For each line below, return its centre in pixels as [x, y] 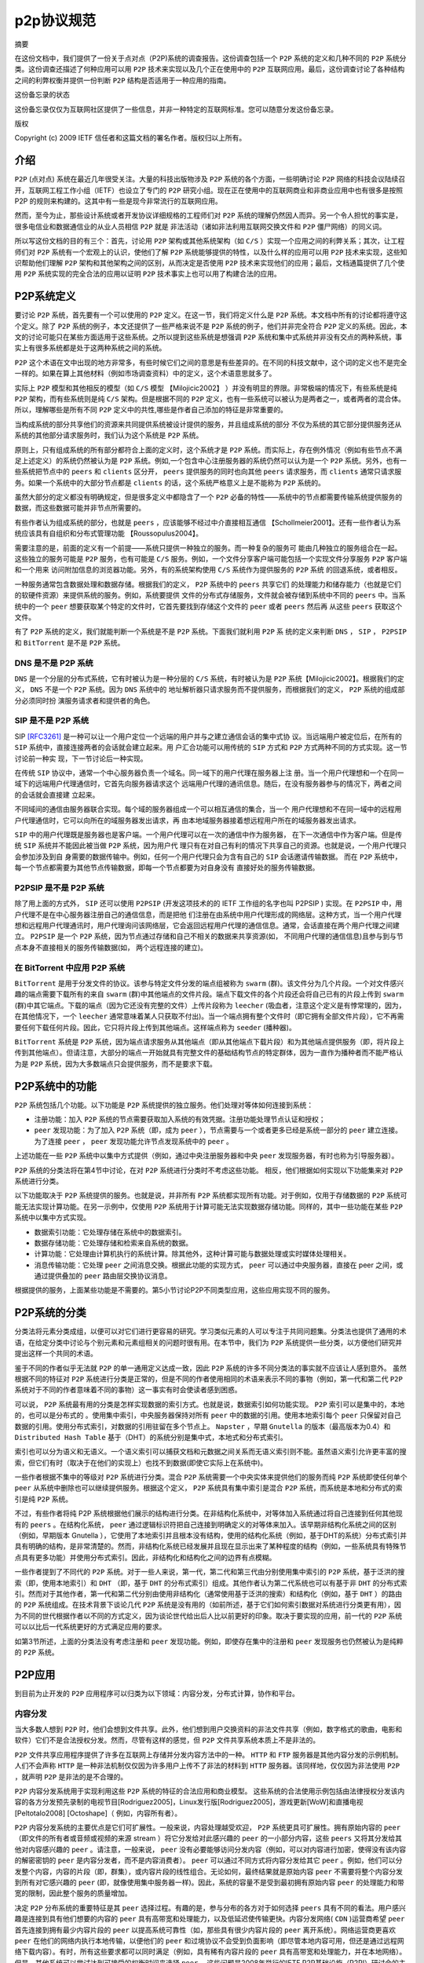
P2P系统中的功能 [56, 1086]
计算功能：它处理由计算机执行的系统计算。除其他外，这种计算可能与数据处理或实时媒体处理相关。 [192, 1254]
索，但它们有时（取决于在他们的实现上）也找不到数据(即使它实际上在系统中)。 [141, 1462]
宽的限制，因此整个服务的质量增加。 [73, 1893]
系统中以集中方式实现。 [52, 1218]
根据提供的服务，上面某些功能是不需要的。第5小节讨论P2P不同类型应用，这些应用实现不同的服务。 [174, 1290]
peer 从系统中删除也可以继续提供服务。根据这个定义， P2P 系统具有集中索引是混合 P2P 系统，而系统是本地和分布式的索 [208, 1488]
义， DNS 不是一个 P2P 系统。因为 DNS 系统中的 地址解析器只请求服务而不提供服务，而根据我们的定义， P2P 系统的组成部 [210, 689]
